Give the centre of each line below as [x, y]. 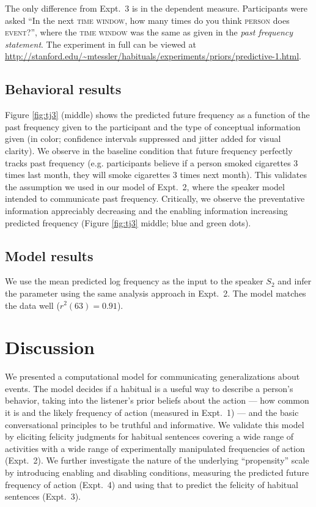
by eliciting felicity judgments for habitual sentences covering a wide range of [149, 436]
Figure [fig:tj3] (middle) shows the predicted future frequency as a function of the [157, 115]
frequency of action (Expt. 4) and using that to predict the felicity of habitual [152, 484]
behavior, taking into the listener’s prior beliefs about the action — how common [157, 400]
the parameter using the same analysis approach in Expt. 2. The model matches [156, 293]
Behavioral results [63, 89]
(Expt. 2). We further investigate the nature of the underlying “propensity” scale [157, 460]
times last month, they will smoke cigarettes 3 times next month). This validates [156, 175]
